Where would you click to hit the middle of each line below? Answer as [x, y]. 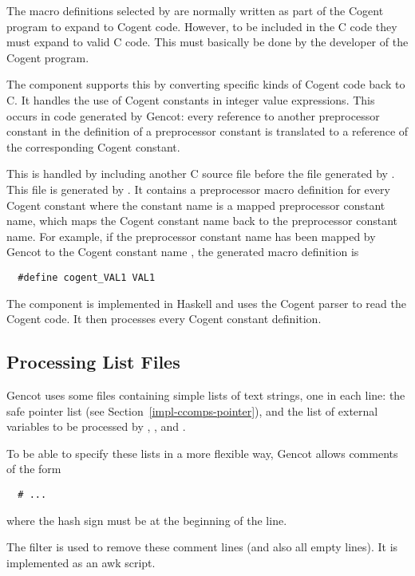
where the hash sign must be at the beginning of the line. [147, 520]
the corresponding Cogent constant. [93, 146]
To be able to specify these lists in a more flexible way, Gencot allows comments [202, 453]
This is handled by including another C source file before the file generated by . [201, 174]
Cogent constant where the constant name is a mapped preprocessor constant [196, 205]
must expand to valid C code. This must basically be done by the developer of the [207, 42]
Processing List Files [93, 362]
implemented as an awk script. [81, 562]
